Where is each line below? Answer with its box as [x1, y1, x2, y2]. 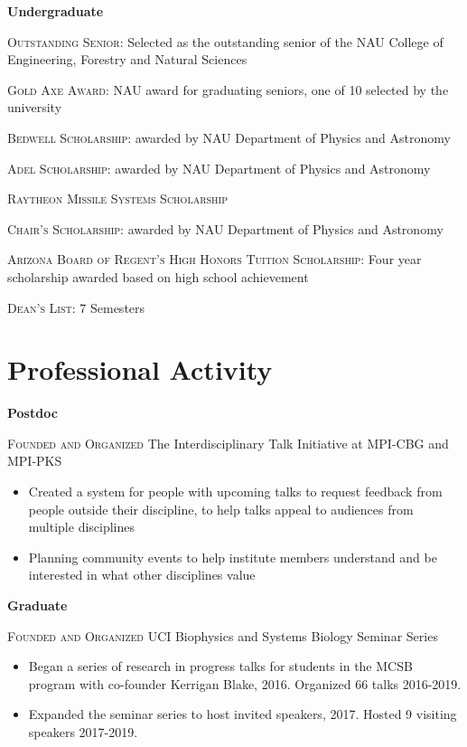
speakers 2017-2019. [28, 722, 138, 741]
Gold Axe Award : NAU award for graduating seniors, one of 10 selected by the [7, 80, 449, 99]
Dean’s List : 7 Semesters [7, 298, 145, 317]
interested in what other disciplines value [28, 565, 256, 584]
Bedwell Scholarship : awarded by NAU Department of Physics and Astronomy [7, 128, 451, 147]
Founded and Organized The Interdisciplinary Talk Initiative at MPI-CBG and [7, 433, 449, 452]
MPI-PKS [7, 451, 62, 470]
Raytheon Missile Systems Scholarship [7, 189, 228, 208]
